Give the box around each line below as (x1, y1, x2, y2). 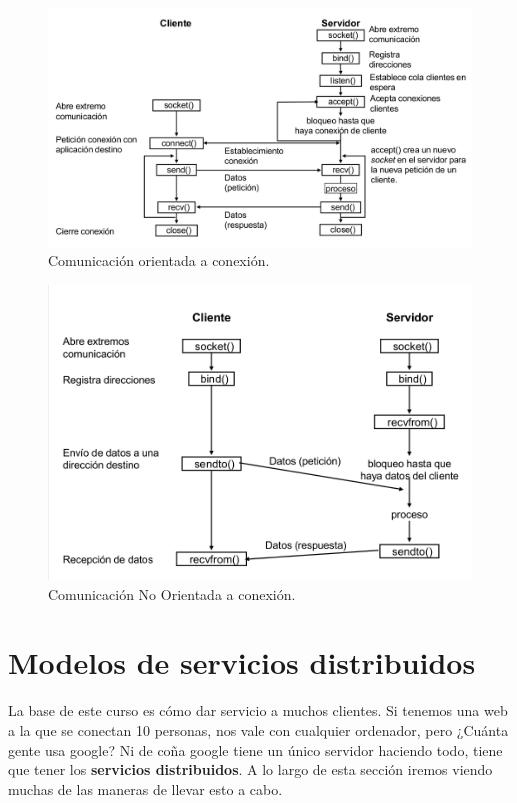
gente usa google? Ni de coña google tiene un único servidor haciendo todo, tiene (8, 739, 503, 760)
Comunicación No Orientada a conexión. (48, 583, 296, 604)
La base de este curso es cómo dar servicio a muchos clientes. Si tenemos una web (8, 700, 508, 721)
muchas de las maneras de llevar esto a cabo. (8, 778, 283, 799)
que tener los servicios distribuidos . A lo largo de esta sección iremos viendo (8, 759, 493, 780)
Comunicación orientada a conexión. (48, 250, 270, 271)
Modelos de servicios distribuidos (8, 642, 476, 683)
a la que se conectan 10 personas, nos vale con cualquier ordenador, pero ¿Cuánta (8, 720, 509, 740)
